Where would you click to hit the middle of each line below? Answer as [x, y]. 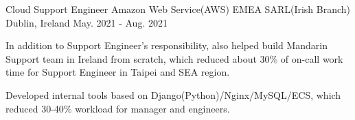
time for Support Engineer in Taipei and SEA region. [118, 72]
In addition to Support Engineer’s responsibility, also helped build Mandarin [167, 45]
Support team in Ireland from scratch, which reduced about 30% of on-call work [174, 58]
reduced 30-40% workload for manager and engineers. [118, 108]
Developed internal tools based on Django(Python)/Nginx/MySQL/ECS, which [173, 94]
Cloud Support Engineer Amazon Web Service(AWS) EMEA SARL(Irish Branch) [178, 9]
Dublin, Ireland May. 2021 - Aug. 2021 [87, 22]
